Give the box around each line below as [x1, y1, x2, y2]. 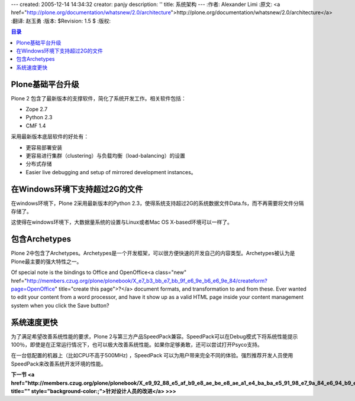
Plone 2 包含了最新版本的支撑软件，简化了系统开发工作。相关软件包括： [11, 94, 186, 102]
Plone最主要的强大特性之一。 [11, 257, 82, 265]
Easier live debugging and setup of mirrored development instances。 [25, 168, 196, 175]
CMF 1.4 [25, 122, 46, 129]
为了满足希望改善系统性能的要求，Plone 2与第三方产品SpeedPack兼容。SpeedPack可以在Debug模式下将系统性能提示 [11, 332, 298, 340]
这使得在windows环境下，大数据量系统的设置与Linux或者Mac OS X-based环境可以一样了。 [11, 219, 233, 226]
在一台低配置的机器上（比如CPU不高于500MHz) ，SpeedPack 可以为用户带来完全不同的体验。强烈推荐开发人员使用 [11, 352, 293, 359]
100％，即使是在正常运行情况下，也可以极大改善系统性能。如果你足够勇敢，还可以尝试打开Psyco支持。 [11, 341, 263, 348]
